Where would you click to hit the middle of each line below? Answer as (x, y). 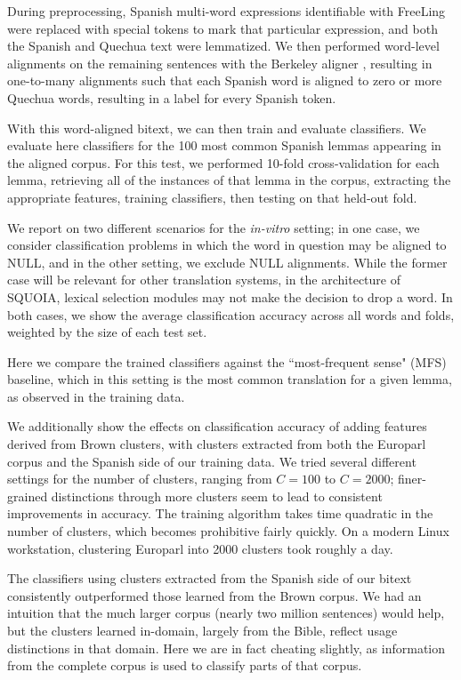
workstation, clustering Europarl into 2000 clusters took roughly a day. (200, 548)
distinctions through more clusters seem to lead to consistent (217, 496)
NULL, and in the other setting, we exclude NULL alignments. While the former (227, 262)
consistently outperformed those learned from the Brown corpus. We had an (214, 595)
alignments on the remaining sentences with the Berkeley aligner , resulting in (220, 63)
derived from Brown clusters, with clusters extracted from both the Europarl (217, 444)
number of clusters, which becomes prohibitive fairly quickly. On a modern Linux (228, 531)
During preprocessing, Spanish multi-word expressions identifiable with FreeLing (226, 11)
